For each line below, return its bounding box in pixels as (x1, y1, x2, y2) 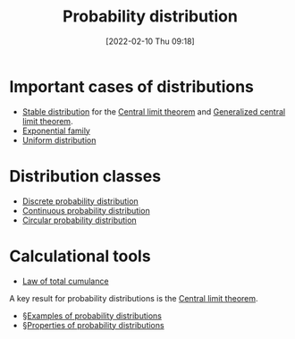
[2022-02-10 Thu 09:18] (105, 36, 195, 47)
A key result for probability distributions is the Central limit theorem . (9, 292, 258, 303)
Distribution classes (9, 165, 162, 186)
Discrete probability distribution (21, 195, 139, 207)
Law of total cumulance (21, 275, 109, 286)
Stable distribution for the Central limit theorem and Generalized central (21, 106, 286, 117)
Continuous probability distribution (21, 205, 150, 216)
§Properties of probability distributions (21, 319, 164, 330)
